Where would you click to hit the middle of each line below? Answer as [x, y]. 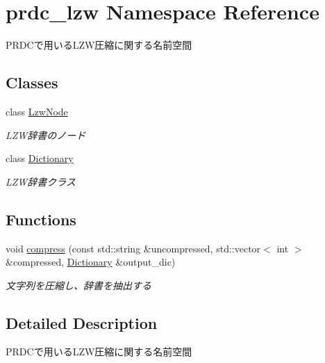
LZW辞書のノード [46, 135]
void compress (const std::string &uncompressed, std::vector [133, 248]
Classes [32, 82]
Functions [41, 219]
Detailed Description [82, 322]
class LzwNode [37, 111]
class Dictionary [40, 158]
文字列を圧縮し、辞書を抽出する [78, 285]
